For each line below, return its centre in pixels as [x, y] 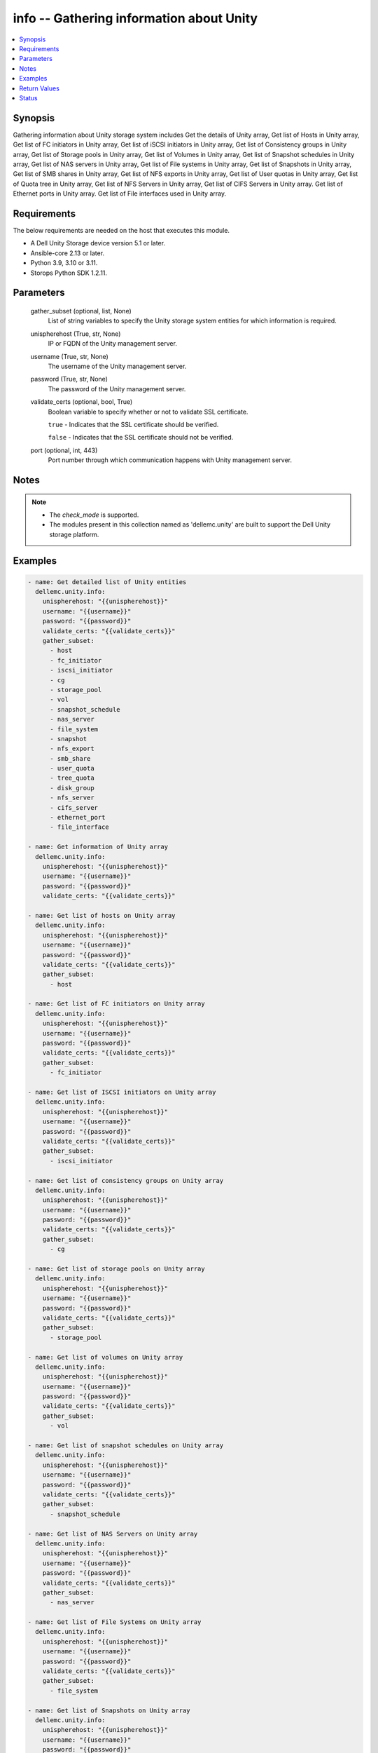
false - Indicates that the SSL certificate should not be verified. [141, 438]
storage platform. [74, 534]
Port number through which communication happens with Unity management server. [170, 460]
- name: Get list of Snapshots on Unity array [109, 1710]
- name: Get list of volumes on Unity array [105, 1357]
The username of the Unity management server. [117, 366]
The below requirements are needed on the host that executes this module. [121, 231]
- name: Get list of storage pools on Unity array [117, 1269]
